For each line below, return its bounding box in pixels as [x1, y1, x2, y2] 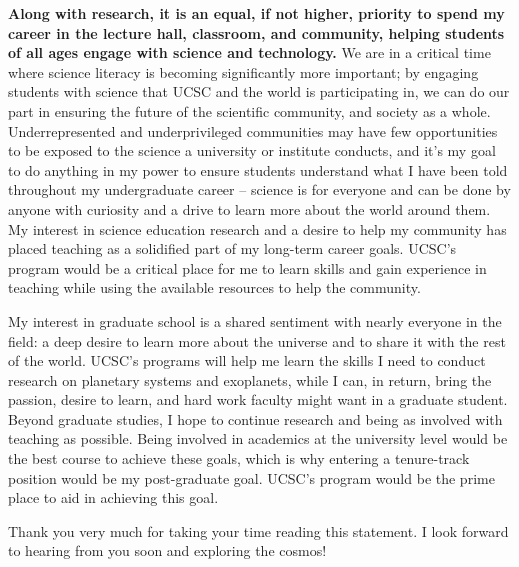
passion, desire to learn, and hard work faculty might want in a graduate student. [8, 389, 508, 410]
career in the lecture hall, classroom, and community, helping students [8, 22, 505, 43]
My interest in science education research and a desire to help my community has [8, 218, 507, 239]
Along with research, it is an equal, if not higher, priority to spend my [8, 3, 505, 23]
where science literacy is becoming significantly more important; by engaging [8, 61, 479, 82]
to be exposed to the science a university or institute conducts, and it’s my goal [8, 140, 496, 161]
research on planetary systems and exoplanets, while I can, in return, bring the [8, 369, 492, 390]
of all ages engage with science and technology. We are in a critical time [8, 42, 491, 63]
